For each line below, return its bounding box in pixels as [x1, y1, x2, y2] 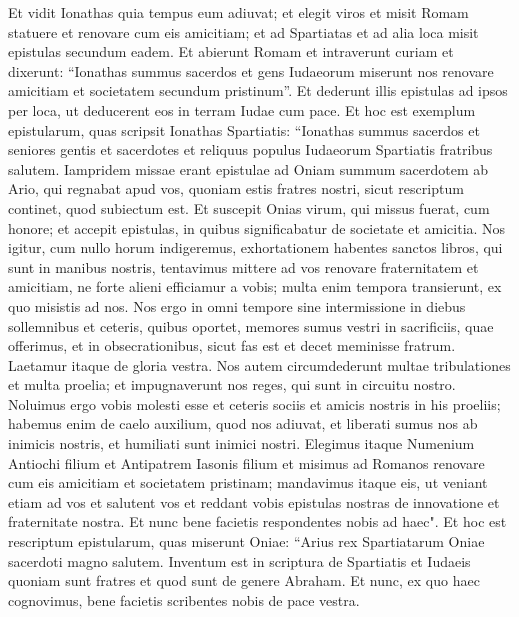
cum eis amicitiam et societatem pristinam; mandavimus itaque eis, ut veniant [8, 472, 488, 493]
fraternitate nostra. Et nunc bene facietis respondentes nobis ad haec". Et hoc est [8, 511, 507, 532]
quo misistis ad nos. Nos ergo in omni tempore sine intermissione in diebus [8, 295, 466, 316]
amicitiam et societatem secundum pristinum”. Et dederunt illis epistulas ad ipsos [8, 80, 508, 101]
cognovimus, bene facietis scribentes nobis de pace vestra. [8, 589, 360, 610]
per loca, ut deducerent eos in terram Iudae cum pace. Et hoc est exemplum [8, 99, 476, 120]
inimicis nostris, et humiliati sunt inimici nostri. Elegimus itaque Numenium [8, 433, 475, 454]
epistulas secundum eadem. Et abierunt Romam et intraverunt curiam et [8, 41, 454, 62]
